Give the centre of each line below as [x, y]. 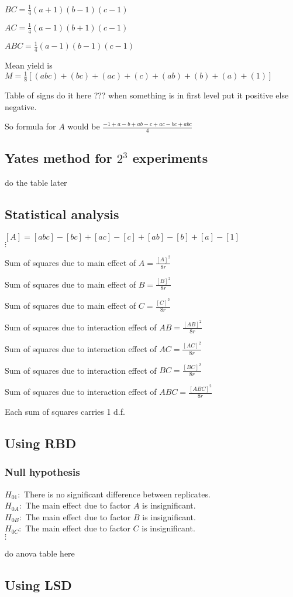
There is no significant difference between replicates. [117, 494]
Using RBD [41, 443]
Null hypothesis [42, 472]
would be [84, 126]
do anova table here [40, 553]
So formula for [30, 126]
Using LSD [38, 584]
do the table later [36, 182]
